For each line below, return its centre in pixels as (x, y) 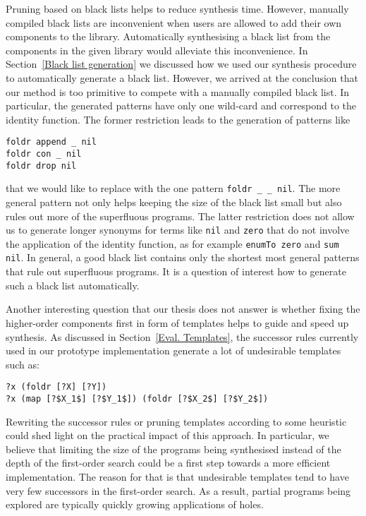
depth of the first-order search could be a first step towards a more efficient (168, 463)
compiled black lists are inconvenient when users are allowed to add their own (174, 22)
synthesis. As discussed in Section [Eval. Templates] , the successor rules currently (182, 336)
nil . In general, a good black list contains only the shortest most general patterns (183, 257)
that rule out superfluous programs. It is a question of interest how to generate (176, 271)
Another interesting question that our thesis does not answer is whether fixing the (183, 309)
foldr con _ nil (44, 154)
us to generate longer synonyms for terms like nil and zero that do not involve (178, 230)
